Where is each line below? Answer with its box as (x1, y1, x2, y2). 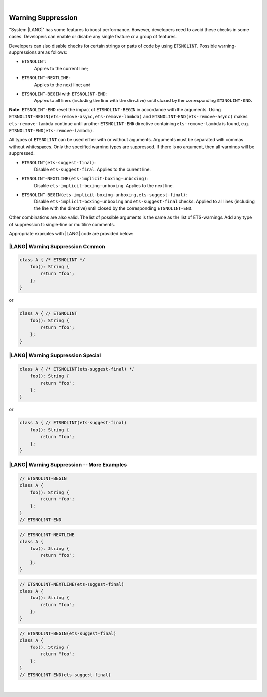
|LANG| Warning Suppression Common (9, 243, 106, 249)
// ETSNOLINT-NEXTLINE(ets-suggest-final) (19, 581, 124, 587)
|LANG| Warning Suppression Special (9, 352, 101, 359)
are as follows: (38, 50, 68, 55)
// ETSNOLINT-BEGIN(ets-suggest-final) (19, 631, 116, 636)
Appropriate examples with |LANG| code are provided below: (9, 231, 133, 237)
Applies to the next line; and (34, 82, 91, 88)
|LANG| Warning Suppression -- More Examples (9, 461, 127, 468)
